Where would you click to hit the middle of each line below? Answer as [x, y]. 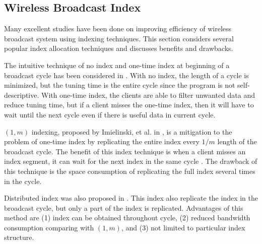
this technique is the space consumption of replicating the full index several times [130, 171]
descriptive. [22, 95]
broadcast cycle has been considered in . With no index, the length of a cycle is [126, 75]
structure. [19, 237]
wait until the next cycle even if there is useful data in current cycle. [110, 114]
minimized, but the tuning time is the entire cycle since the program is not [120, 85]
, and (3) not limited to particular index [183, 227]
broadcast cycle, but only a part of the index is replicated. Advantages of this [124, 207]
